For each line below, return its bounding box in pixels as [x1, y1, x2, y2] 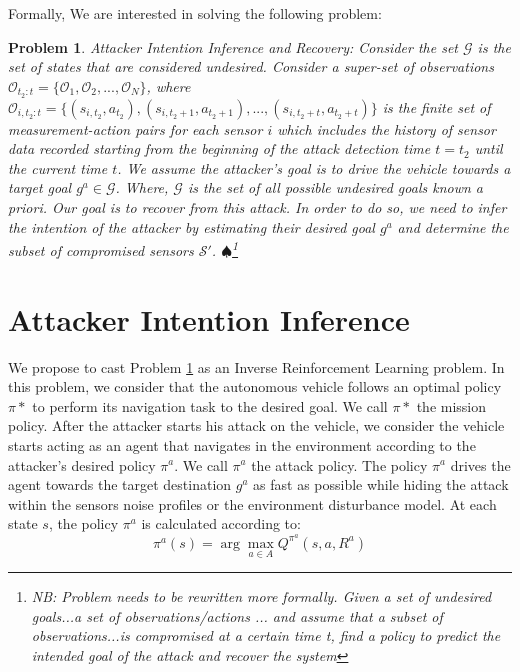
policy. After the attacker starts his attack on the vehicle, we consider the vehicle [8, 415, 505, 436]
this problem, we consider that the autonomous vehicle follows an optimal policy [8, 376, 502, 397]
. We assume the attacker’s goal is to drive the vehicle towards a [117, 157, 511, 178]
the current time [8, 157, 108, 178]
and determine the [397, 216, 509, 237]
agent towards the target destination [8, 474, 232, 495]
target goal [8, 177, 72, 198]
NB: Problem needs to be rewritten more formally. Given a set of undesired [31, 586, 492, 607]
